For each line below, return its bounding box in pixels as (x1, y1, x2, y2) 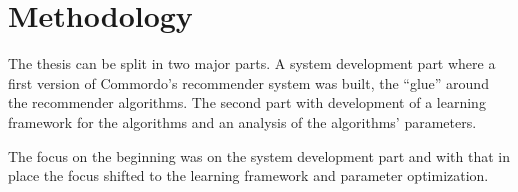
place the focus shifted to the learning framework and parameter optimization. (8, 165, 489, 186)
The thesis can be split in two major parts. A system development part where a (8, 53, 496, 74)
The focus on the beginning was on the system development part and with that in (8, 145, 511, 166)
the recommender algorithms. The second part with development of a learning (8, 92, 486, 113)
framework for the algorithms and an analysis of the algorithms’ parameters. (8, 111, 477, 132)
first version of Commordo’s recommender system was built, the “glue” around (8, 72, 489, 93)
